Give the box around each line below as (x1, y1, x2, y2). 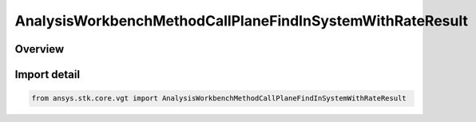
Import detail (14, 68, 80, 81)
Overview (14, 42, 65, 56)
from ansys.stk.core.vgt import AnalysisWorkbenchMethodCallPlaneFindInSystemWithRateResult (31, 94, 407, 103)
